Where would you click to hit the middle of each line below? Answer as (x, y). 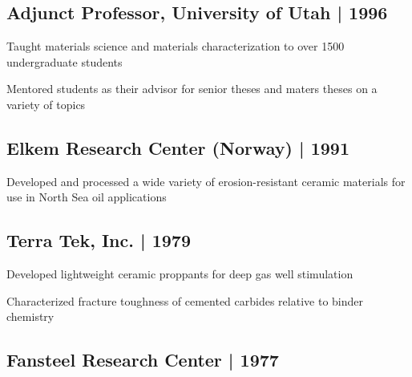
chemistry (30, 316)
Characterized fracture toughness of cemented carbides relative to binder (185, 300)
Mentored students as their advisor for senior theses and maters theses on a (192, 89)
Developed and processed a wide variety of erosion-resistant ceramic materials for (206, 181)
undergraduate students (65, 61)
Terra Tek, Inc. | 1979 (99, 240)
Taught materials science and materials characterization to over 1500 (176, 46)
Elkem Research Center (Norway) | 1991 (178, 147)
